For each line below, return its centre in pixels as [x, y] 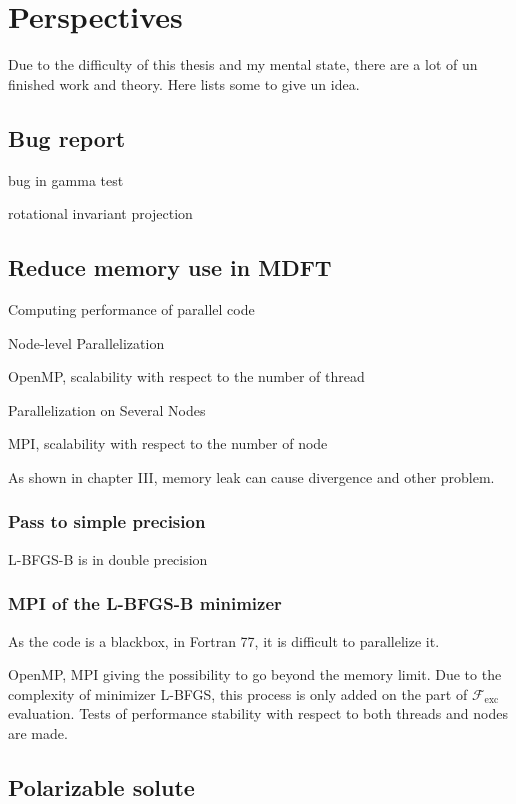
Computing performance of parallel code [131, 308]
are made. [38, 732]
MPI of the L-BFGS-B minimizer [145, 603]
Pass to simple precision [107, 521]
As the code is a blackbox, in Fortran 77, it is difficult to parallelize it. [224, 640]
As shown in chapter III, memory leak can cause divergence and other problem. [251, 476]
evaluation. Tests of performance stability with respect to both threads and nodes [258, 713]
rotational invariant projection [100, 213]
